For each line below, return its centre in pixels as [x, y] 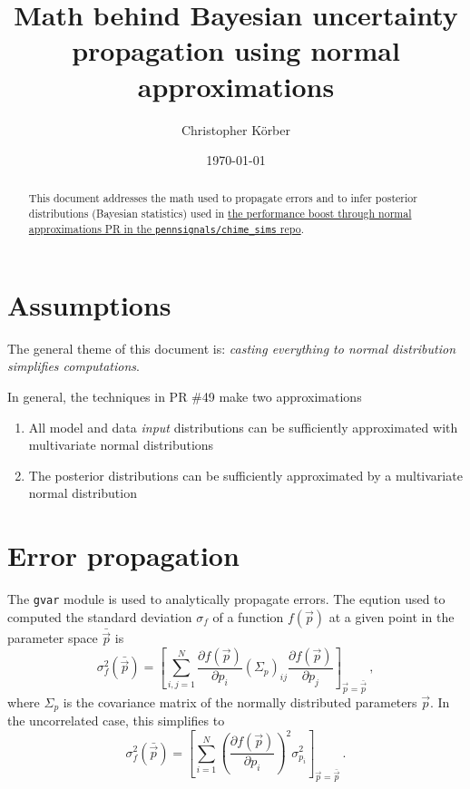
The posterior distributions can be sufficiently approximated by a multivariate [245, 475]
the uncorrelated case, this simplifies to [116, 720]
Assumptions [89, 304]
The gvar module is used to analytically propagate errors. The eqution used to [226, 599]
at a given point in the [392, 616]
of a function [248, 616]
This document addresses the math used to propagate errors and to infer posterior [223, 198]
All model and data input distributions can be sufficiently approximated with [243, 427]
